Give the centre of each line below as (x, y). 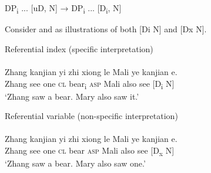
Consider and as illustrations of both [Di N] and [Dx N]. (106, 29)
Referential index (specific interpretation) (79, 48)
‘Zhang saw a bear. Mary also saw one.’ (75, 163)
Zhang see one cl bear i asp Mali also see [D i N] (90, 84)
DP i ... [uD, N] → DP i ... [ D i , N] (63, 9)
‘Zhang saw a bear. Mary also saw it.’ (72, 96)
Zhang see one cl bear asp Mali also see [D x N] (90, 151)
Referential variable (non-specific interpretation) (91, 116)
